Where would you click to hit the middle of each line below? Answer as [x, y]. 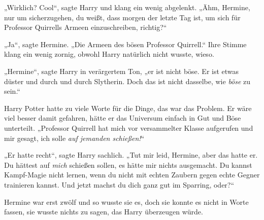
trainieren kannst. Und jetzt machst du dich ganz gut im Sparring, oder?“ [119, 184]
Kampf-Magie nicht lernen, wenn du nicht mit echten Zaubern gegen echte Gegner [132, 175]
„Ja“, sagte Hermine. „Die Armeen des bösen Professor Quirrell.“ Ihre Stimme [125, 44]
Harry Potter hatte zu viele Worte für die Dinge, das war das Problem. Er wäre [128, 108]
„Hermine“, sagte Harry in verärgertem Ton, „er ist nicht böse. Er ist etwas [122, 71]
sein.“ [12, 91]
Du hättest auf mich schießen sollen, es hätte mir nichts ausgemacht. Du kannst [128, 164]
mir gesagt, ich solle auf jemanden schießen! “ [74, 138]
